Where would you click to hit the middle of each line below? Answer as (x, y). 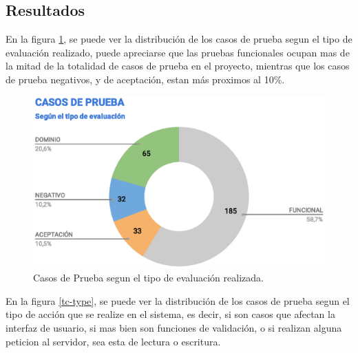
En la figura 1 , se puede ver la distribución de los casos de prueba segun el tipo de (179, 39)
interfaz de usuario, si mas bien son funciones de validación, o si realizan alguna (174, 328)
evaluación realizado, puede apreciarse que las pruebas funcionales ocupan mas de (178, 52)
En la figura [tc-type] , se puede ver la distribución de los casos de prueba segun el (178, 300)
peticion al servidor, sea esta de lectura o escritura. (113, 341)
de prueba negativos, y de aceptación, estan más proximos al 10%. (145, 79)
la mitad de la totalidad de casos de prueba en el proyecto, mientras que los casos (178, 66)
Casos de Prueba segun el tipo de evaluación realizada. (148, 278)
